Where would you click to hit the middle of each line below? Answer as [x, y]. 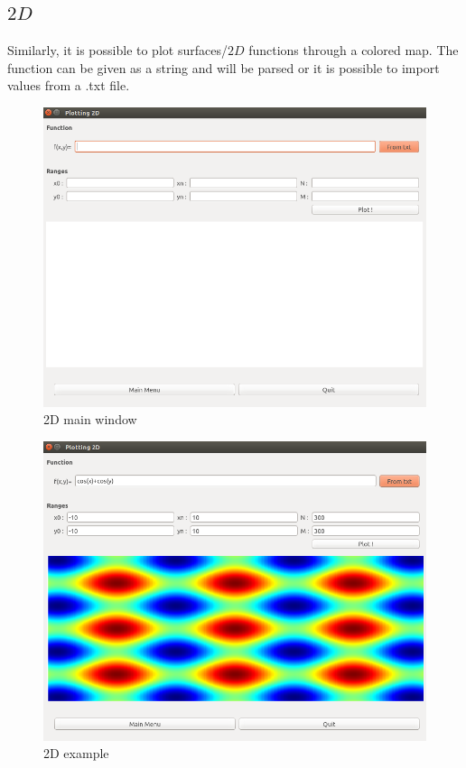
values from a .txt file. [69, 85]
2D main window [90, 419]
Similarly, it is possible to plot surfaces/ [117, 50]
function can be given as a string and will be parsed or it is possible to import [224, 67]
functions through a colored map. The [354, 50]
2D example [76, 753]
